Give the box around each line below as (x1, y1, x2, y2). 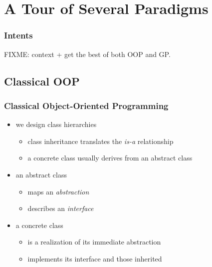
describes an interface (27, 203, 94, 213)
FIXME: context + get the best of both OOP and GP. (4, 48, 171, 59)
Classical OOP (4, 73, 80, 88)
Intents (4, 29, 33, 41)
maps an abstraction (27, 186, 89, 196)
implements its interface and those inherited (27, 253, 162, 263)
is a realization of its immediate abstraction (27, 236, 161, 247)
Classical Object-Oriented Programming (4, 99, 169, 111)
